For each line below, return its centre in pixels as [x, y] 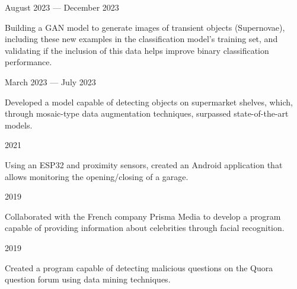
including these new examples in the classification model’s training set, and [141, 39]
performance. [28, 62]
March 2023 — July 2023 [50, 81]
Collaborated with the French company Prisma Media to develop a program [143, 216]
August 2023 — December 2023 [62, 7]
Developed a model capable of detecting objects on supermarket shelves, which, [149, 102]
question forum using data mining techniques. [88, 279]
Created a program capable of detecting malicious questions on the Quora [139, 267]
